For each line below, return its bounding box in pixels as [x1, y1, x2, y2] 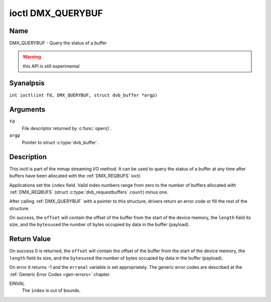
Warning [23, 54, 41, 60]
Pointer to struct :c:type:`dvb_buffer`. [22, 139, 99, 145]
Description [9, 152, 47, 161]
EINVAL [9, 280, 25, 286]
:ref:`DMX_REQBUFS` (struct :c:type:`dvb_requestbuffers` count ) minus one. [9, 189, 169, 195]
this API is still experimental [23, 63, 80, 69]
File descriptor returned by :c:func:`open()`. [22, 126, 112, 132]
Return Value [9, 235, 51, 243]
